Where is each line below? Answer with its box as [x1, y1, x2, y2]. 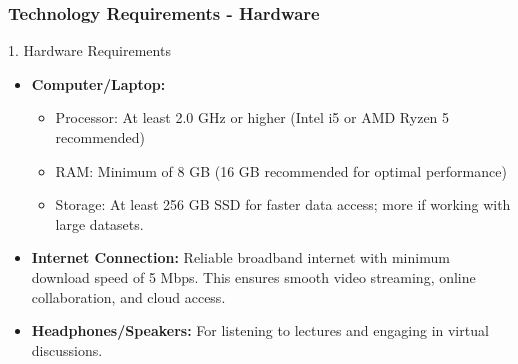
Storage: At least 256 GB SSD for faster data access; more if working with [55, 194, 511, 215]
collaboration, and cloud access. [31, 286, 226, 307]
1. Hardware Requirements [8, 40, 171, 61]
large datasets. [55, 213, 144, 234]
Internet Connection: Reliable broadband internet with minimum [31, 247, 450, 268]
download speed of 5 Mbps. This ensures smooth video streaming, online [31, 266, 476, 287]
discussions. [31, 339, 103, 360]
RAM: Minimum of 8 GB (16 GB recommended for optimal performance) [55, 160, 507, 181]
